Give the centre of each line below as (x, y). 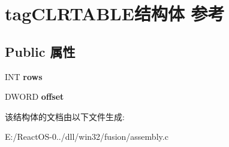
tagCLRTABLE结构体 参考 (115, 13)
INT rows (24, 76)
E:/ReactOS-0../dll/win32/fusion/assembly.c (87, 137)
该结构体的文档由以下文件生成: (65, 116)
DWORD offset (34, 97)
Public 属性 (40, 51)
